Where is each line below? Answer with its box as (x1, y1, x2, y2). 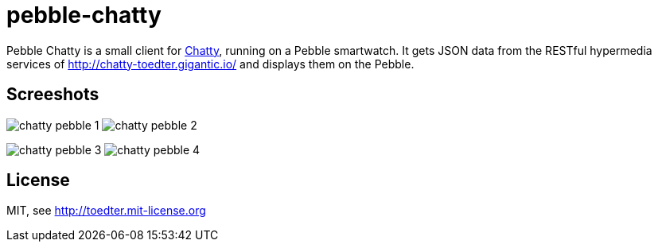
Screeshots (6, 84, 99, 105)
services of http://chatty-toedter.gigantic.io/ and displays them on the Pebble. (6, 56, 415, 71)
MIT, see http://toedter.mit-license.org (6, 203, 206, 218)
